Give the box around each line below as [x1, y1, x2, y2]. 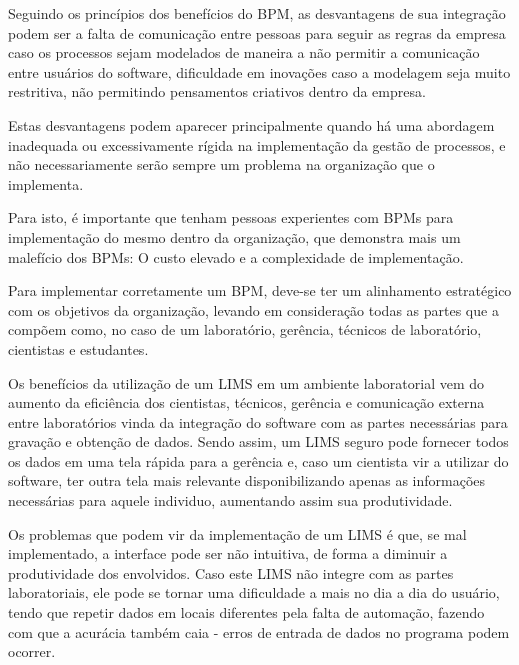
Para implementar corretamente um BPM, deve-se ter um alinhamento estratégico [8, 280, 512, 301]
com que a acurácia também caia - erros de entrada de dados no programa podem [8, 621, 510, 642]
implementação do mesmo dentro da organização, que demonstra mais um [8, 226, 461, 247]
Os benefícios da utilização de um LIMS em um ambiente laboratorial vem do [8, 372, 485, 393]
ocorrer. [8, 641, 56, 662]
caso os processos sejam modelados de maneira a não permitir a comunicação [8, 42, 480, 63]
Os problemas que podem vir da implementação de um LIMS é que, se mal [8, 523, 467, 544]
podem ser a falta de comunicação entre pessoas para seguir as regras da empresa [8, 22, 506, 43]
